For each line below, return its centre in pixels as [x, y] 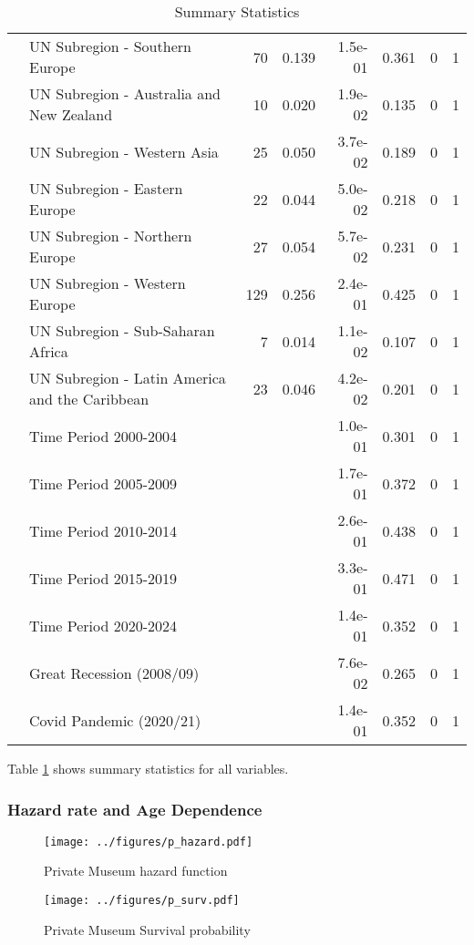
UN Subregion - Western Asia [124, 151]
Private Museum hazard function [136, 871]
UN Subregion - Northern [111, 236]
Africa [49, 351]
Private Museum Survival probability [147, 929]
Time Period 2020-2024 [103, 625]
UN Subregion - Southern [110, 46]
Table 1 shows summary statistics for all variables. [148, 768]
